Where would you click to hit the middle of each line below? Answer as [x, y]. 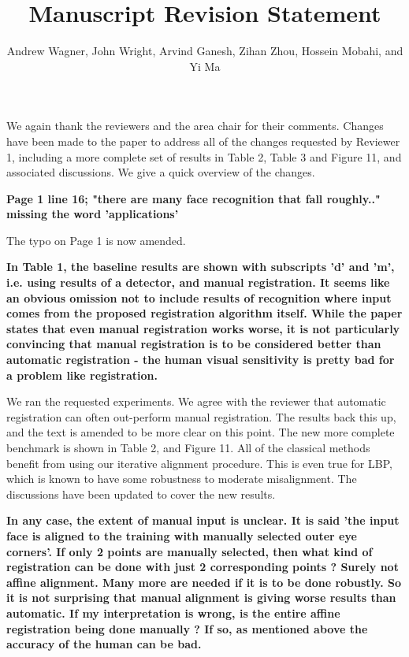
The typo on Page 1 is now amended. [96, 240]
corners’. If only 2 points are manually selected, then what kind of [190, 551]
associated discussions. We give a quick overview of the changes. [161, 172]
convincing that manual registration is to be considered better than [194, 344]
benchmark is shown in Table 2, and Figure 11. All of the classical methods [188, 447]
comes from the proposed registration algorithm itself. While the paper [204, 313]
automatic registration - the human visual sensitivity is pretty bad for [201, 360]
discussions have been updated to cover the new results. [141, 494]
